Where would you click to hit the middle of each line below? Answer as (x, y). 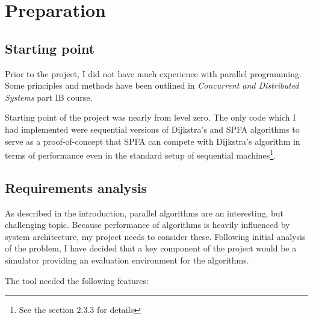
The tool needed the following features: (77, 280)
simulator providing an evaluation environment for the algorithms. (127, 260)
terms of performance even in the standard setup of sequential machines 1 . (141, 154)
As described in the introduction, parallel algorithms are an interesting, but (144, 213)
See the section (46, 310)
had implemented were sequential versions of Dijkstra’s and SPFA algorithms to (152, 129)
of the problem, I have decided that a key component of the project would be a (151, 248)
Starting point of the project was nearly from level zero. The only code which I (150, 117)
